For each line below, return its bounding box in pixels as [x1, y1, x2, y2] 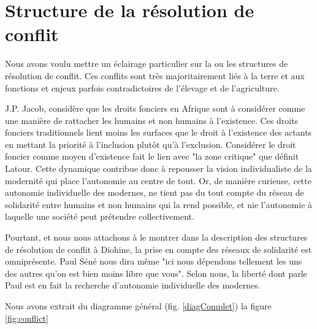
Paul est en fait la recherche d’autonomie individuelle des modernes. [5, 279, 261, 292]
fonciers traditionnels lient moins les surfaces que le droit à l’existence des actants [5, 126, 312, 139]
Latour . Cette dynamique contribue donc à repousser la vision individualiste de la [5, 162, 312, 175]
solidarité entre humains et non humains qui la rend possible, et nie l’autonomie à [5, 198, 313, 211]
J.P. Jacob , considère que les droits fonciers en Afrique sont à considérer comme [5, 102, 305, 115]
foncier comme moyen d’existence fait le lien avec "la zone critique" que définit [5, 150, 299, 163]
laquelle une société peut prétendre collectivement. [5, 210, 194, 223]
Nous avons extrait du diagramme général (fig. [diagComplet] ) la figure [5, 300, 272, 312]
